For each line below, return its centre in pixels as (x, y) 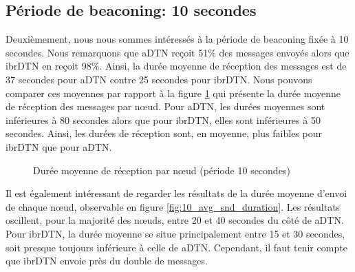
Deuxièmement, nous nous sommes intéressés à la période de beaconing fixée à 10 (177, 39)
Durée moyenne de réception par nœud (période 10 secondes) (162, 170)
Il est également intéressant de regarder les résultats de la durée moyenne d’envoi (176, 193)
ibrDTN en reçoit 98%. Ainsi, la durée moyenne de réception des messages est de (176, 66)
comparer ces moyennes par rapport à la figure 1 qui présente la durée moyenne (173, 93)
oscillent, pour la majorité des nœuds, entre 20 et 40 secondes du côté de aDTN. (175, 220)
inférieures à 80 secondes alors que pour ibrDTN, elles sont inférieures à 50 (163, 119)
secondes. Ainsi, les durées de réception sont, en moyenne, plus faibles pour (164, 133)
